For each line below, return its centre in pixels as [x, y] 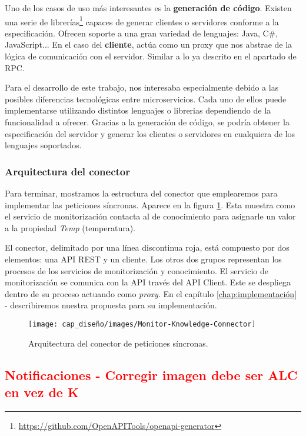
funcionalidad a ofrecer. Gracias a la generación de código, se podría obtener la [147, 122]
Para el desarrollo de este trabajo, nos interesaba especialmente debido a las [142, 87]
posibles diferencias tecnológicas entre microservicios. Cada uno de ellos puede [146, 99]
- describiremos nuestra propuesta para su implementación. [111, 305]
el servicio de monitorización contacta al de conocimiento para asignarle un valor [150, 216]
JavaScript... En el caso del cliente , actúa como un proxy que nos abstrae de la [149, 44]
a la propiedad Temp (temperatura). [70, 227]
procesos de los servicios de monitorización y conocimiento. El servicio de [137, 270]
